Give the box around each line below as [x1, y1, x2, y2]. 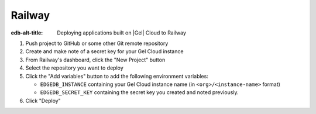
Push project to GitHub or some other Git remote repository [25, 40, 169, 47]
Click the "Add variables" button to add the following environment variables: [25, 72, 209, 80]
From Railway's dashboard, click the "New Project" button [25, 56, 166, 63]
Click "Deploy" [25, 97, 61, 104]
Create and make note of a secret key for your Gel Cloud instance [25, 48, 184, 55]
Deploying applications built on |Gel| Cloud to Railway [57, 29, 187, 36]
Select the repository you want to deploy [25, 64, 124, 71]
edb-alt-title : [11, 29, 43, 36]
